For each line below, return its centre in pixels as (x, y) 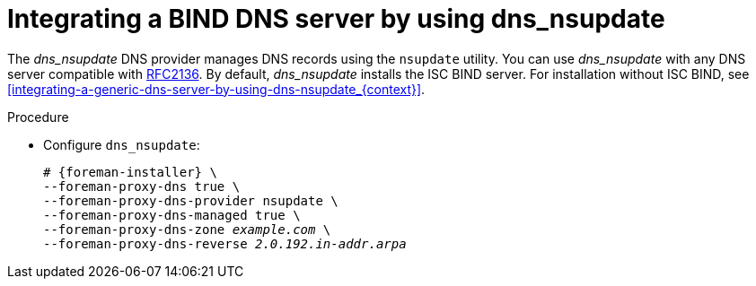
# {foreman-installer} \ (130, 172)
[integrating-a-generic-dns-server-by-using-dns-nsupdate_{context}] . (216, 89)
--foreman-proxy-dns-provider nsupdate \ (191, 200)
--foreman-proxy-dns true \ (142, 186)
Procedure (38, 117)
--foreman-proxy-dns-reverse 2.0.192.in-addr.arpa (225, 243)
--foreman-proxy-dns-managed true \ (172, 215)
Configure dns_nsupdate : (122, 144)
